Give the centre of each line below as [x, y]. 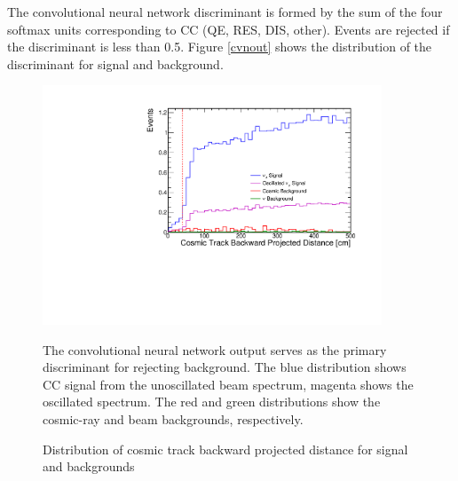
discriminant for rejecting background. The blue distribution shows [225, 367]
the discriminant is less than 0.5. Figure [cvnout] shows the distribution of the [220, 47]
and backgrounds [89, 466]
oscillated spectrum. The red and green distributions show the [212, 402]
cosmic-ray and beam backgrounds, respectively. [173, 419]
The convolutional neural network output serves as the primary [215, 349]
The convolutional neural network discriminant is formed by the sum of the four [225, 12]
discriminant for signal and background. [115, 63]
